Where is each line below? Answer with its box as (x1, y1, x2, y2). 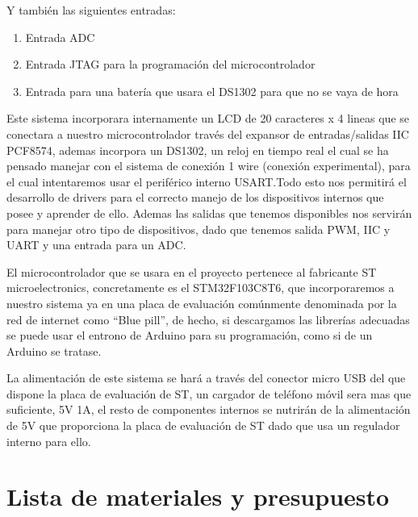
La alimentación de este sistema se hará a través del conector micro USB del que (6, 369, 406, 386)
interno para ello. (6, 432, 91, 449)
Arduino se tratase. (6, 342, 102, 359)
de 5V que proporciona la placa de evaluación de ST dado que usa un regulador (6, 417, 400, 434)
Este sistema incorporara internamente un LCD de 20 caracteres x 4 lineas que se (6, 110, 409, 127)
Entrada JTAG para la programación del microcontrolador (25, 56, 316, 73)
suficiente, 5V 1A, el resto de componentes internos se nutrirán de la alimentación (6, 401, 411, 418)
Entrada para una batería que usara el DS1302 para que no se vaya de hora (25, 82, 399, 99)
